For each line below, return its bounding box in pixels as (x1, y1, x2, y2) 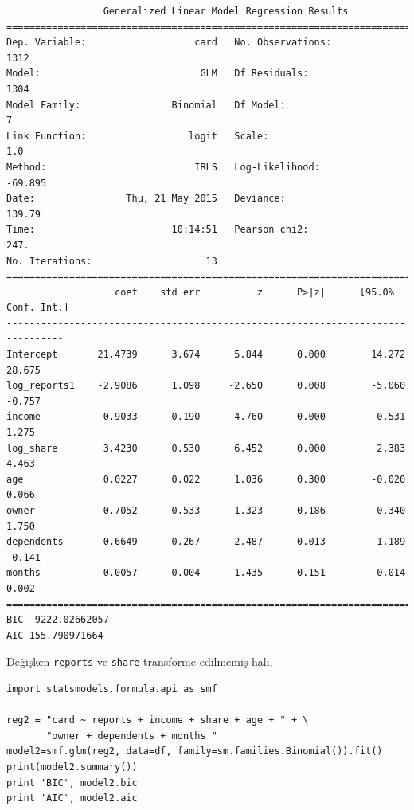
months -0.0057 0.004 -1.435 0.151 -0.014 (6, 567, 406, 579)
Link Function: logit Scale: (6, 130, 269, 142)
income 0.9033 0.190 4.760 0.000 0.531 (6, 411, 406, 423)
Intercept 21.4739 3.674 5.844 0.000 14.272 (6, 349, 406, 361)
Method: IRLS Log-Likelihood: (6, 161, 320, 173)
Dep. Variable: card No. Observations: (6, 37, 332, 49)
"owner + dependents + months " (46, 730, 217, 742)
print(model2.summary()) (6, 761, 138, 773)
